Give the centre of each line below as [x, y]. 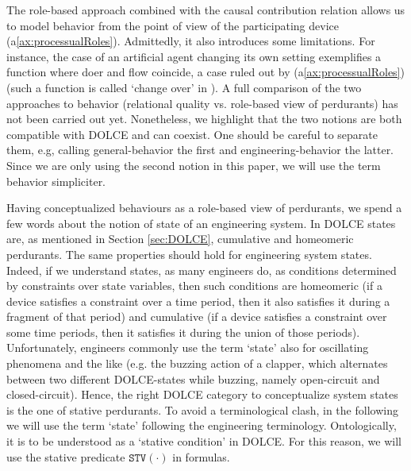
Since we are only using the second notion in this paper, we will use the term [194, 165]
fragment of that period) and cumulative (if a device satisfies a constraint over [197, 317]
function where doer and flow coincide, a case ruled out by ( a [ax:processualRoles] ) [205, 72]
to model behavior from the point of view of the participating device [173, 25]
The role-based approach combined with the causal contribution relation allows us [206, 10]
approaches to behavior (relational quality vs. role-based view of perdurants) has [202, 103]
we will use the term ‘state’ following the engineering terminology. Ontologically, [202, 425]
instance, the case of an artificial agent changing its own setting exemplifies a [194, 56]
